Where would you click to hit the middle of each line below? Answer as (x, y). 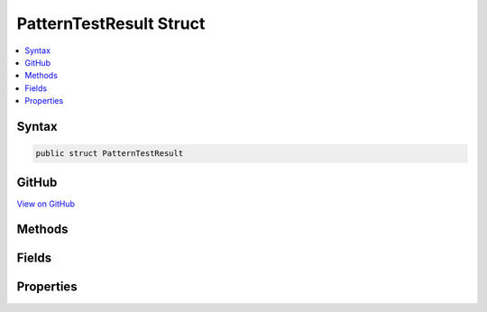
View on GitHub (46, 204)
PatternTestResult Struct (111, 23)
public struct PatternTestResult (110, 154)
